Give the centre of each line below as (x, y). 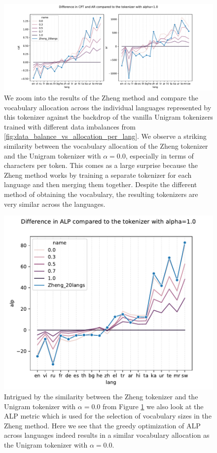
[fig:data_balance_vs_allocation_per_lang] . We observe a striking (105, 136)
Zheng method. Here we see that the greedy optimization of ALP (102, 425)
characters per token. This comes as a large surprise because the (101, 165)
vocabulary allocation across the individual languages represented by (108, 107)
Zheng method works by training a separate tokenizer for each (98, 175)
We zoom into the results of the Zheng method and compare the (101, 97)
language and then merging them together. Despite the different (101, 184)
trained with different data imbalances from (70, 126)
